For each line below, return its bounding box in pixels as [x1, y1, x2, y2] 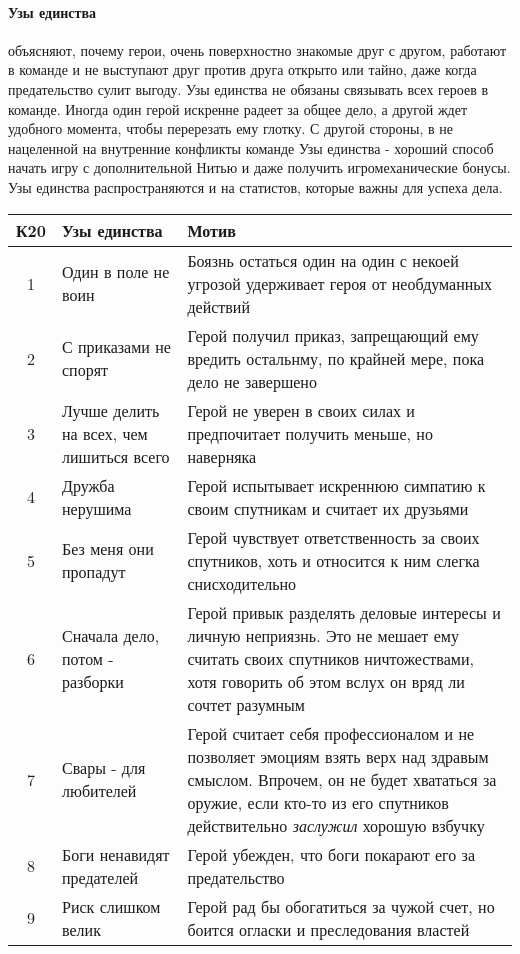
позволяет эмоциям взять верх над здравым [187, 744, 489, 768]
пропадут [62, 560, 126, 584]
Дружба [62, 473, 115, 497]
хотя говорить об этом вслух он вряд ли [187, 669, 465, 693]
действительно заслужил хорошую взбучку [187, 813, 485, 837]
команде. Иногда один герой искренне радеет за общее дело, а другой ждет [8, 98, 468, 119]
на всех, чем [62, 421, 148, 445]
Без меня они [62, 537, 154, 561]
